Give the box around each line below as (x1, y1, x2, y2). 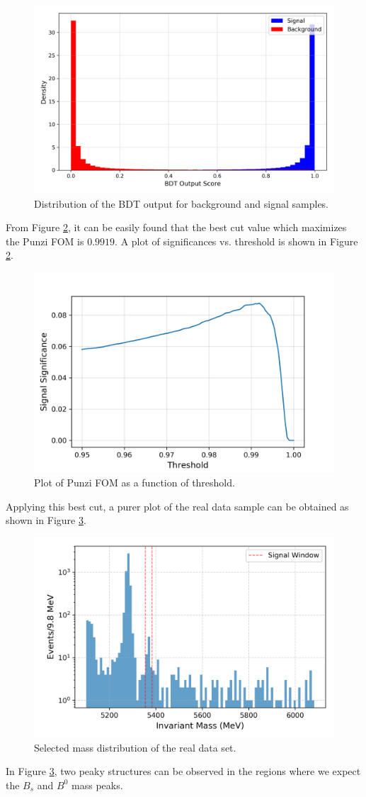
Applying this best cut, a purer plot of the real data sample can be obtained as (6, 498, 349, 513)
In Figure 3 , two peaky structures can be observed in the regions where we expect (6, 764, 361, 779)
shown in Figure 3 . (6, 513, 86, 528)
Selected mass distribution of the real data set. (34, 740, 236, 754)
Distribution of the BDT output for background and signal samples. (34, 196, 329, 211)
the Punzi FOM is (6, 233, 84, 248)
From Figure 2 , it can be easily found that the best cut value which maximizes (6, 220, 347, 235)
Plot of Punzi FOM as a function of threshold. (34, 474, 235, 489)
